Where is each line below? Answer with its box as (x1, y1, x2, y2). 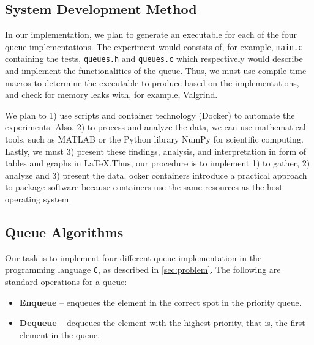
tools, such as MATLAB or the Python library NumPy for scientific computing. (5, 133, 304, 146)
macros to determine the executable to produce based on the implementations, (5, 76, 299, 89)
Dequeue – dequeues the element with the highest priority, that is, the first (19, 316, 305, 329)
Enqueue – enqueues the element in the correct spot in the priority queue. (19, 295, 302, 308)
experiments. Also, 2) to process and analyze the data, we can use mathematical (5, 121, 306, 133)
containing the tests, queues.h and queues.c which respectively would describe (5, 52, 303, 65)
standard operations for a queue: (5, 275, 127, 288)
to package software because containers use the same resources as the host (5, 180, 283, 193)
